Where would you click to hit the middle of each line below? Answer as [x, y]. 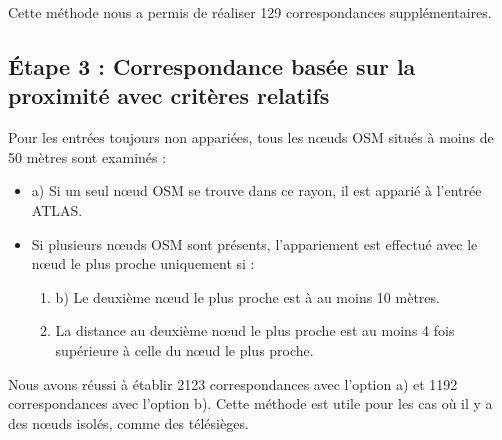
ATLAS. [57, 209]
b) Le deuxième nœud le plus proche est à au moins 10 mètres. [247, 296]
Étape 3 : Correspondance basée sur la [212, 65]
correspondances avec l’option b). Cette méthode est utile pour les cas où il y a [250, 403]
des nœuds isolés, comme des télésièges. [128, 422]
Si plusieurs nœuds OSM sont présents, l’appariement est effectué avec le [254, 243]
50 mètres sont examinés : [87, 156]
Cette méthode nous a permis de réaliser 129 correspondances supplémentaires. [250, 12]
